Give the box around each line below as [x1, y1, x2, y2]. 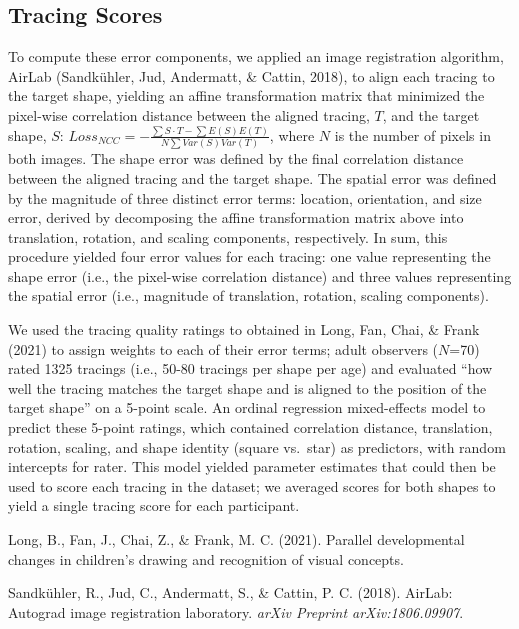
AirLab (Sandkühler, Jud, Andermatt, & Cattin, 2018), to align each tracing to [8, 65, 495, 86]
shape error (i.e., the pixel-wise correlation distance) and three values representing [8, 265, 512, 286]
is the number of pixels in [334, 124, 491, 145]
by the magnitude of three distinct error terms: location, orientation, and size [8, 187, 482, 208]
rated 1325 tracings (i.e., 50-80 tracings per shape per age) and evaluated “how [8, 358, 493, 379]
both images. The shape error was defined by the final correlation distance [8, 148, 464, 169]
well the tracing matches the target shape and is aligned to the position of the [8, 377, 487, 398]
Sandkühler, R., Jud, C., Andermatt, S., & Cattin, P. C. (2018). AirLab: [8, 582, 453, 603]
